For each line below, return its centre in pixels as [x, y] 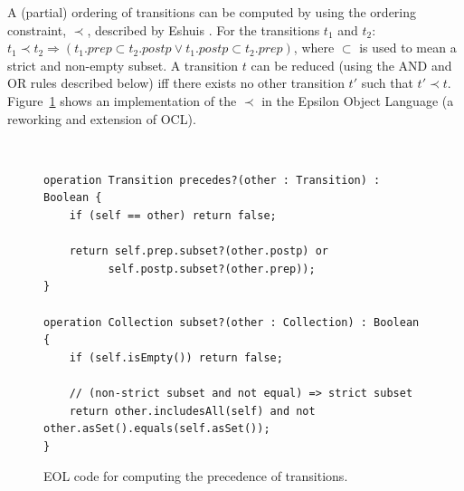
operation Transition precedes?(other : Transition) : [212, 180]
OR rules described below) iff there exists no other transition [176, 83]
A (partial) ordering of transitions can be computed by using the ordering [212, 12]
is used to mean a [408, 48]
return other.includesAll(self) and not [192, 411]
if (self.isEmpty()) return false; [176, 357]
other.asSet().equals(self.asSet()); [157, 429]
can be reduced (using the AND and [351, 65]
